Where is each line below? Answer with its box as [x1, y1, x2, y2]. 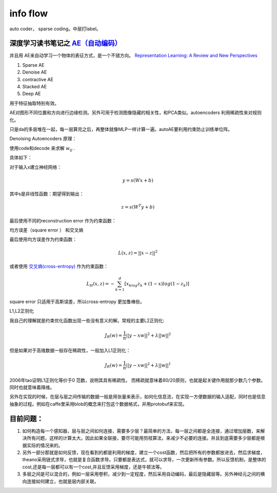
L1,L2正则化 [9, 308, 34, 314]
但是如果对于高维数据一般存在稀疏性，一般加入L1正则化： [9, 347, 131, 353]
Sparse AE [22, 62, 45, 68]
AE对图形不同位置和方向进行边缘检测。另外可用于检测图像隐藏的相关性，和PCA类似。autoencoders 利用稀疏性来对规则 [9, 109, 262, 116]
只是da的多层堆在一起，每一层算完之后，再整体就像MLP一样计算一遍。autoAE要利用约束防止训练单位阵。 [9, 126, 233, 132]
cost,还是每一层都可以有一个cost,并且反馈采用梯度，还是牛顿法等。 [22, 464, 165, 470]
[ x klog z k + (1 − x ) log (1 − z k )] [124, 281, 190, 288]
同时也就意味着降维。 [9, 384, 55, 390]
